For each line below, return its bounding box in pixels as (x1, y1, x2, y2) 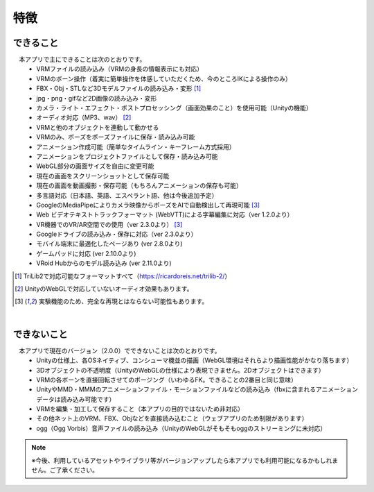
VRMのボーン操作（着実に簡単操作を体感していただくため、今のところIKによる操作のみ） (36, 74, 292, 83)
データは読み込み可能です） (36, 395, 116, 403)
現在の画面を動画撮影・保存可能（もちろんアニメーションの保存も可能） (36, 181, 242, 190)
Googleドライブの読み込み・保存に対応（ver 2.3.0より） (36, 230, 197, 239)
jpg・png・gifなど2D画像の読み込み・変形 (36, 94, 157, 102)
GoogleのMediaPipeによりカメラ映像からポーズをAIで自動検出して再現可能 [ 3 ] (36, 201, 260, 209)
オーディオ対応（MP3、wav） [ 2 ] (36, 113, 132, 121)
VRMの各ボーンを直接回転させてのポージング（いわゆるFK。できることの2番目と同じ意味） (36, 375, 298, 384)
